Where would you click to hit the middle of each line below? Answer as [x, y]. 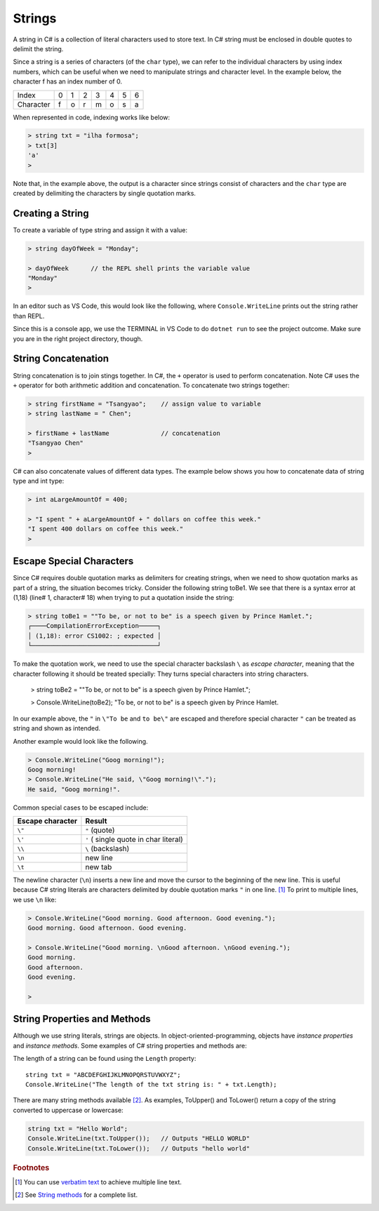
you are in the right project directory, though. [78, 339]
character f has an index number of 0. [68, 81]
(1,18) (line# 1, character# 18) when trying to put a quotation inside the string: [124, 598]
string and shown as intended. [57, 728]
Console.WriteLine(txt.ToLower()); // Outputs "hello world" [139, 1148]
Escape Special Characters [73, 561]
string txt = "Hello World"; [78, 1129]
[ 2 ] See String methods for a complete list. [77, 1195]
